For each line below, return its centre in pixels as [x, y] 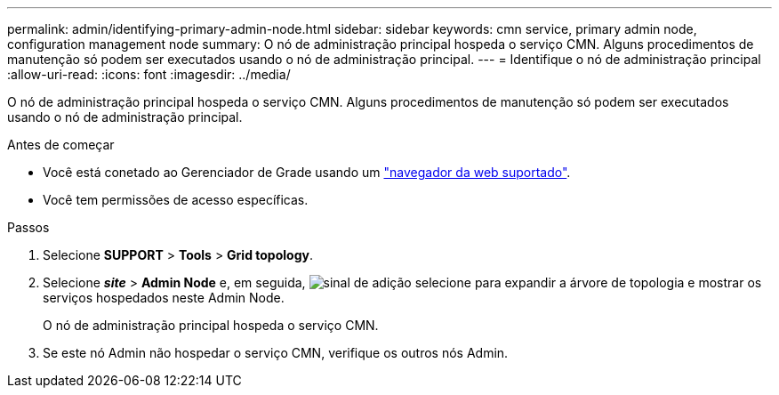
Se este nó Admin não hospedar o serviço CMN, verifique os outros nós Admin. [276, 353]
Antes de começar [61, 145]
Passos [28, 227]
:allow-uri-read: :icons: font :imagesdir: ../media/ [149, 74]
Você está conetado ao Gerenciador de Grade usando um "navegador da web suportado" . [307, 172]
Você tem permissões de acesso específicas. [176, 200]
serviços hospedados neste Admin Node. [164, 298]
